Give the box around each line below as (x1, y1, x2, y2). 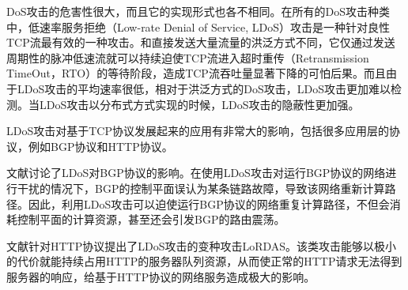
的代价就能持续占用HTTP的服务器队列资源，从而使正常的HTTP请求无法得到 (6, 253, 402, 269)
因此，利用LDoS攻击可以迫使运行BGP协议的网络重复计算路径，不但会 (28, 195, 390, 212)
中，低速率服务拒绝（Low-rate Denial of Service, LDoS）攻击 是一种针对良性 (6, 18, 391, 35)
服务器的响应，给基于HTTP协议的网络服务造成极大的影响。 (6, 268, 315, 284)
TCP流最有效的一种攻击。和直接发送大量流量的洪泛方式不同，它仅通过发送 (6, 34, 395, 51)
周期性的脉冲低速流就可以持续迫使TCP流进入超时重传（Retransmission (6, 49, 369, 66)
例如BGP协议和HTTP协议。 (28, 137, 173, 154)
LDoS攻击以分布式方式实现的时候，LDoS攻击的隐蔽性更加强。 (39, 96, 360, 112)
